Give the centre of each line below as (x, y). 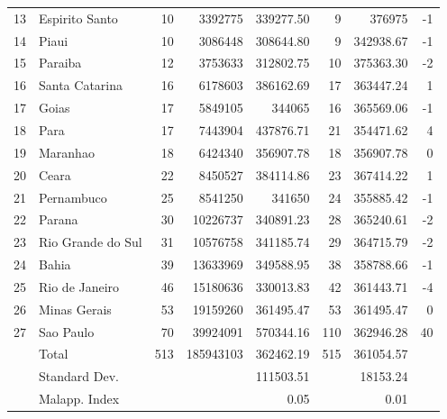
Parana (59, 219)
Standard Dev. (79, 376)
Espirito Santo (78, 18)
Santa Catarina (81, 85)
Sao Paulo (67, 331)
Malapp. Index (79, 399)
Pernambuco (73, 197)
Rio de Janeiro (79, 286)
